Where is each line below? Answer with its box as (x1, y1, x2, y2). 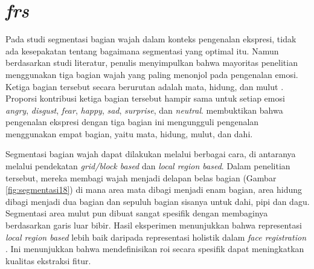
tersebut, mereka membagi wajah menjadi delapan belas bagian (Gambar (5, 171, 277, 184)
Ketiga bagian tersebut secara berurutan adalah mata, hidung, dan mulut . (5, 80, 284, 92)
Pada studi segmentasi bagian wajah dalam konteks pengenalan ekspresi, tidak (5, 33, 296, 45)
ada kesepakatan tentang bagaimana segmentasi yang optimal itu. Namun (5, 44, 279, 57)
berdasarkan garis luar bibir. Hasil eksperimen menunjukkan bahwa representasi (5, 219, 302, 232)
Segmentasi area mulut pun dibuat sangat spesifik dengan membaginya (5, 207, 268, 219)
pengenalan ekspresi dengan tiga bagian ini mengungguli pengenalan (5, 115, 259, 128)
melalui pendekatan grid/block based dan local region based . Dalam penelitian (5, 160, 290, 172)
